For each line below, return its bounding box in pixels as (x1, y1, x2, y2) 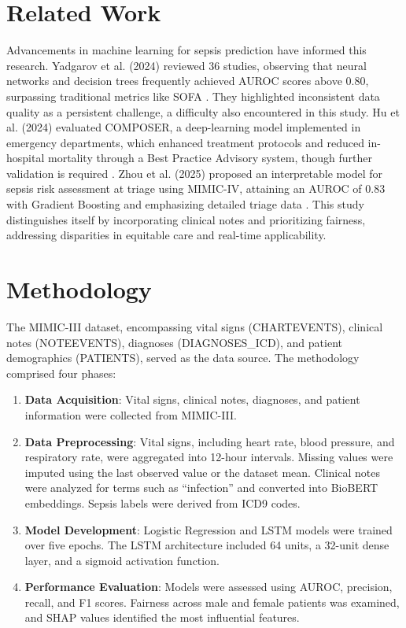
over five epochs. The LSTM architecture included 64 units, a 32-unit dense (24, 537, 389, 553)
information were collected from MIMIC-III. (24, 406, 238, 423)
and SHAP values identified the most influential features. (24, 609, 300, 626)
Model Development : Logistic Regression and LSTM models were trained (24, 521, 393, 537)
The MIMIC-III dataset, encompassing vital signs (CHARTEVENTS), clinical (6, 318, 383, 334)
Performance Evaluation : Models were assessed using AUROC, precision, (24, 578, 393, 595)
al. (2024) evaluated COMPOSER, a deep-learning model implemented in (6, 119, 361, 135)
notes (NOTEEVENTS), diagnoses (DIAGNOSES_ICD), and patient (6, 334, 342, 350)
